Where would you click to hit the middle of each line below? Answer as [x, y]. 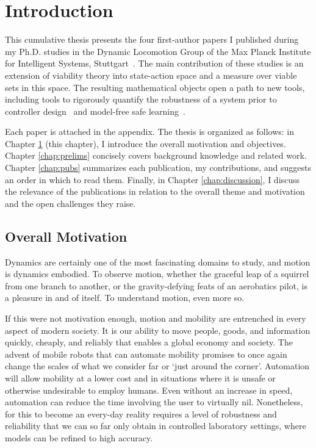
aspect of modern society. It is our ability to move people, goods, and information [158, 330]
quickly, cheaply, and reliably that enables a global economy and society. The [149, 342]
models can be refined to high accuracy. [79, 437]
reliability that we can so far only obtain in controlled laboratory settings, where [156, 426]
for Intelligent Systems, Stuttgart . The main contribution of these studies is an [154, 63]
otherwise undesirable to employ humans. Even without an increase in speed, [149, 390]
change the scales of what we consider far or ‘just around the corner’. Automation [157, 366]
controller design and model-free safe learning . [95, 111]
